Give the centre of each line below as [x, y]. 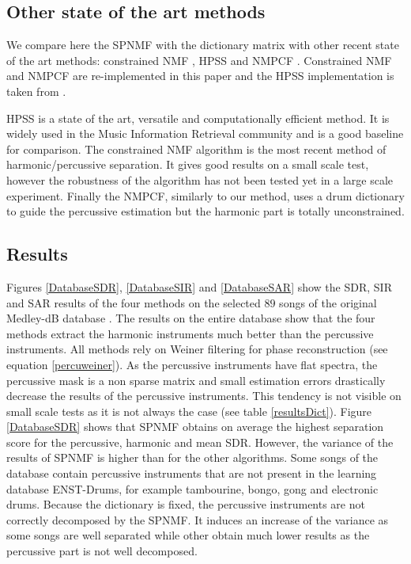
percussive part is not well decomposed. [102, 551]
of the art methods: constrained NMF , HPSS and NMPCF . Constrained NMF [199, 60]
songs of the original [328, 302]
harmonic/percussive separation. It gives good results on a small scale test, [188, 164]
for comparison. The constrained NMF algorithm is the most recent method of [196, 149]
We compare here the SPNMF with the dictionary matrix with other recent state [203, 45]
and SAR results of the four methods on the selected [134, 302]
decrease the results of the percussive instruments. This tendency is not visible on [204, 396]
